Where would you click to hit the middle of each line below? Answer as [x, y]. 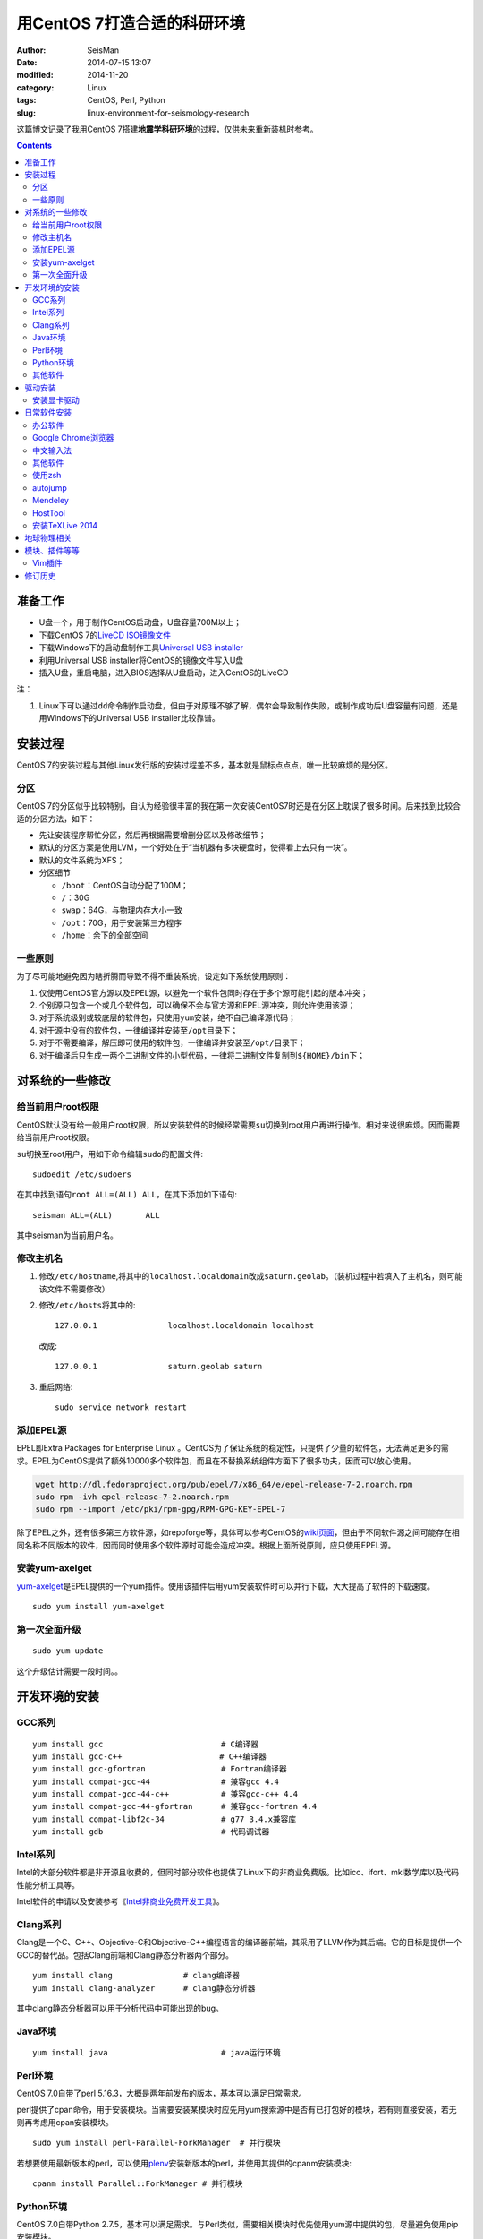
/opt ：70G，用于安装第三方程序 [122, 922]
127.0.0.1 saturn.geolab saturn [159, 1367]
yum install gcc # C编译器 [146, 1744]
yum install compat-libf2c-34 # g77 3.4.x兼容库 [165, 1819]
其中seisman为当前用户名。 [67, 1235]
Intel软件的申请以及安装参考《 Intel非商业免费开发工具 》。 [121, 1901]
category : [35, 87]
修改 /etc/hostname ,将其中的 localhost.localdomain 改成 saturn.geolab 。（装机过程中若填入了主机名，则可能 [251, 1276]
